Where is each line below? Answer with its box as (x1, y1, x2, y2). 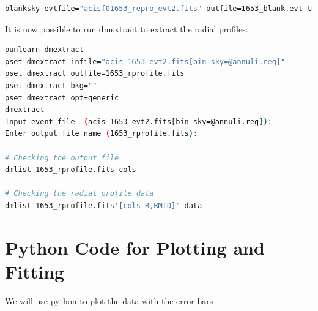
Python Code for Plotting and (5, 234, 265, 260)
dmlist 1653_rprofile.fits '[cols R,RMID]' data (5, 201, 202, 210)
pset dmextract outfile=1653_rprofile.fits (5, 69, 185, 78)
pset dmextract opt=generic (5, 93, 119, 102)
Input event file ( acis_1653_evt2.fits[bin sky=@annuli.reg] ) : (5, 117, 272, 126)
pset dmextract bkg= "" (5, 81, 97, 90)
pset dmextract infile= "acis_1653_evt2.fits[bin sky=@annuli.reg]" (5, 57, 286, 66)
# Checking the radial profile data (5, 189, 154, 198)
